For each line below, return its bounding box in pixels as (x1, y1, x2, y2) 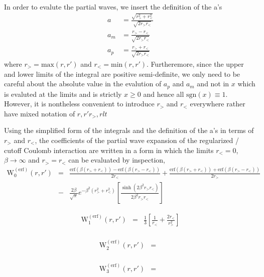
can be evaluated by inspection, (68, 155, 165, 165)
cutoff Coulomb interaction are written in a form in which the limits (4, 145, 214, 155)
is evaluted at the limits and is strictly (4, 88, 122, 99)
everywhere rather (190, 98, 245, 109)
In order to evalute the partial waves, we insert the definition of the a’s (4, 2, 222, 12)
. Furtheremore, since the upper (147, 58, 244, 69)
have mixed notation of (4, 108, 75, 118)
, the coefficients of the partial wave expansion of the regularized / (35, 134, 239, 145)
